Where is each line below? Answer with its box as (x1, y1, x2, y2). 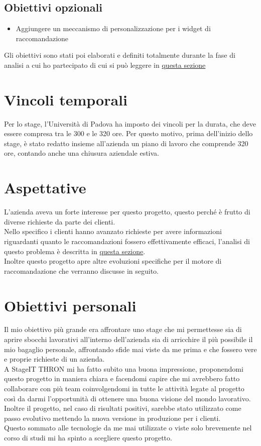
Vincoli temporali (4, 89, 127, 109)
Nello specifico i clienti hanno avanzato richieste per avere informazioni (4, 226, 222, 237)
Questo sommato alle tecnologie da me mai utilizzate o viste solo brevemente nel (4, 422, 252, 433)
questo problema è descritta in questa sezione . (4, 246, 146, 256)
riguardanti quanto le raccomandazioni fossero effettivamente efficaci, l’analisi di (4, 236, 250, 246)
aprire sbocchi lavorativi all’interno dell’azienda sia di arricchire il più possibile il (4, 334, 253, 345)
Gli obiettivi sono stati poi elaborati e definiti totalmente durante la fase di (4, 50, 235, 60)
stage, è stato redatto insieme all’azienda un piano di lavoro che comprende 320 (4, 138, 248, 148)
